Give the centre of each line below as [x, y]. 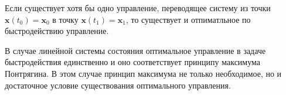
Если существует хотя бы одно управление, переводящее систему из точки [138, 8]
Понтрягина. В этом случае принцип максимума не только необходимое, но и [143, 73]
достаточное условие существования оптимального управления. [118, 85]
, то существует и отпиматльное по [188, 19]
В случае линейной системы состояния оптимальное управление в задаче [135, 50]
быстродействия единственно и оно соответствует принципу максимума [133, 62]
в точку [65, 19]
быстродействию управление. [57, 31]
